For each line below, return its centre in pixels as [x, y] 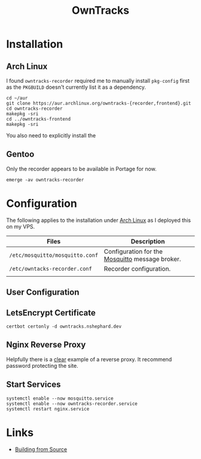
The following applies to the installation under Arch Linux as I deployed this [99, 220]
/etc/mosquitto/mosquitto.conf [54, 255]
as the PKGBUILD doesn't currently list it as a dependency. [76, 87]
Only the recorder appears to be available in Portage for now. [81, 169]
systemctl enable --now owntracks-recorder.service [72, 403]
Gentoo [20, 154]
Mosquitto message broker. [142, 259]
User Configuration [43, 292]
